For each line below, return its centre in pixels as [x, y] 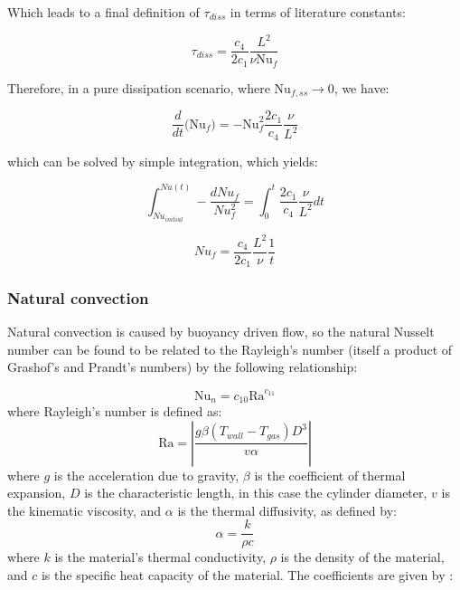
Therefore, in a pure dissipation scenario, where [139, 87]
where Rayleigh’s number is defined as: [115, 411]
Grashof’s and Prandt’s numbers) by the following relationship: [183, 367]
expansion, [37, 493]
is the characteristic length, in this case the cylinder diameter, [256, 493]
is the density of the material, [362, 557]
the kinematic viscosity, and [84, 510]
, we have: [361, 87]
